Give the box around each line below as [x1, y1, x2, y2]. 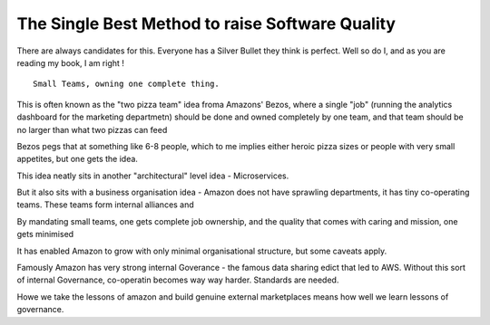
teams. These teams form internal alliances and [16, 199, 194, 210]
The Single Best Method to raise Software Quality [16, 14, 397, 33]
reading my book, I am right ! [16, 57, 124, 68]
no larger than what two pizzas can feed [16, 124, 168, 135]
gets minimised [16, 229, 74, 240]
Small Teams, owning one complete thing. [33, 79, 220, 90]
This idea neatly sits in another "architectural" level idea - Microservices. [16, 170, 289, 181]
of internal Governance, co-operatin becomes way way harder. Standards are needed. [16, 274, 339, 285]
